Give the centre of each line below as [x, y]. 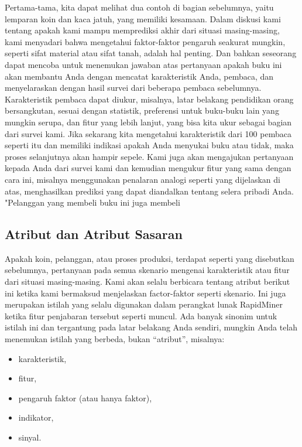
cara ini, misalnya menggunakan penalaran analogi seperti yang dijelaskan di [143, 179]
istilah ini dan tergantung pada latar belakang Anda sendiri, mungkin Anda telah [151, 327]
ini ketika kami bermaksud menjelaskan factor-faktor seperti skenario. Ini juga [145, 293]
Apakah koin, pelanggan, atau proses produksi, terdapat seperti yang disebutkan [150, 258]
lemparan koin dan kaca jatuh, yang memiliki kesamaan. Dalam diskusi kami [143, 18]
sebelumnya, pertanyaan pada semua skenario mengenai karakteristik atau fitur [147, 270]
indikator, [36, 417]
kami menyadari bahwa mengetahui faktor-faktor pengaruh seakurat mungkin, [145, 41]
